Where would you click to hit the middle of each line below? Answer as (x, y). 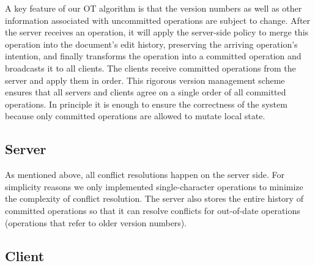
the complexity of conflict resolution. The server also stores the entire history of (154, 198)
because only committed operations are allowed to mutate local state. (135, 116)
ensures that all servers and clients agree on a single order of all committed (146, 92)
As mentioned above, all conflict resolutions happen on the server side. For (145, 175)
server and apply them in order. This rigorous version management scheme (145, 80)
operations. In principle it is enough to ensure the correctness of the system (146, 104)
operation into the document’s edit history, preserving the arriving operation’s (151, 44)
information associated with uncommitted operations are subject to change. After (158, 20)
